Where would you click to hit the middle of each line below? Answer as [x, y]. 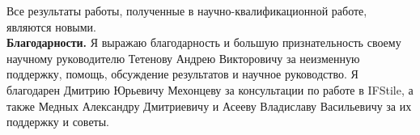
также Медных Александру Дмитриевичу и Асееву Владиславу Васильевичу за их [209, 105]
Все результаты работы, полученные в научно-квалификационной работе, [187, 11]
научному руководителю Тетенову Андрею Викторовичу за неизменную [183, 58]
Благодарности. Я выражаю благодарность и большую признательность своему [204, 42]
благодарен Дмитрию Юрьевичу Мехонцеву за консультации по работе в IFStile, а [210, 89]
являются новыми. [51, 26]
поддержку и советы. [58, 122]
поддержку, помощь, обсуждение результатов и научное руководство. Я [182, 74]
